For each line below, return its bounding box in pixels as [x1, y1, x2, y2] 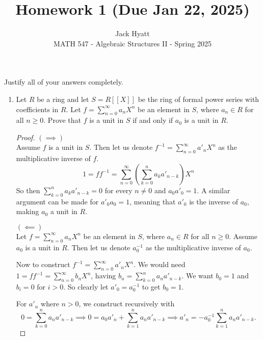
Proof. [16, 132, 35, 142]
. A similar [197, 185, 230, 195]
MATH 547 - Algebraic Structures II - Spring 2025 [54, 38, 212, 48]
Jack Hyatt [115, 28, 150, 39]
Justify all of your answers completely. [4, 76, 123, 87]
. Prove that [43, 115, 82, 125]
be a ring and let [37, 93, 89, 104]
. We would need [134, 259, 186, 270]
